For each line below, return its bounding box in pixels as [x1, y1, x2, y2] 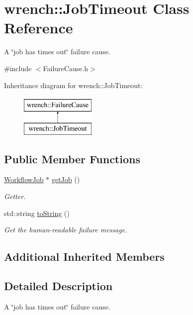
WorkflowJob [4, 174, 44, 185]
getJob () [51, 174, 80, 185]
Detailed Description [4, 278, 113, 294]
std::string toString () [4, 208, 70, 218]
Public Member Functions [4, 151, 140, 166]
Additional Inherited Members [4, 249, 165, 264]
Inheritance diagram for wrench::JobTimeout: [4, 80, 143, 90]
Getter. [4, 191, 26, 202]
